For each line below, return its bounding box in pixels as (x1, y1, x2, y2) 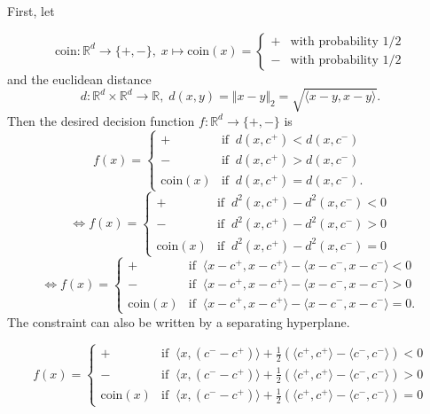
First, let (7, 2, 55, 20)
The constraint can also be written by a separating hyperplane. (7, 312, 350, 331)
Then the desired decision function (7, 111, 195, 129)
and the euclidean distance (7, 69, 152, 88)
